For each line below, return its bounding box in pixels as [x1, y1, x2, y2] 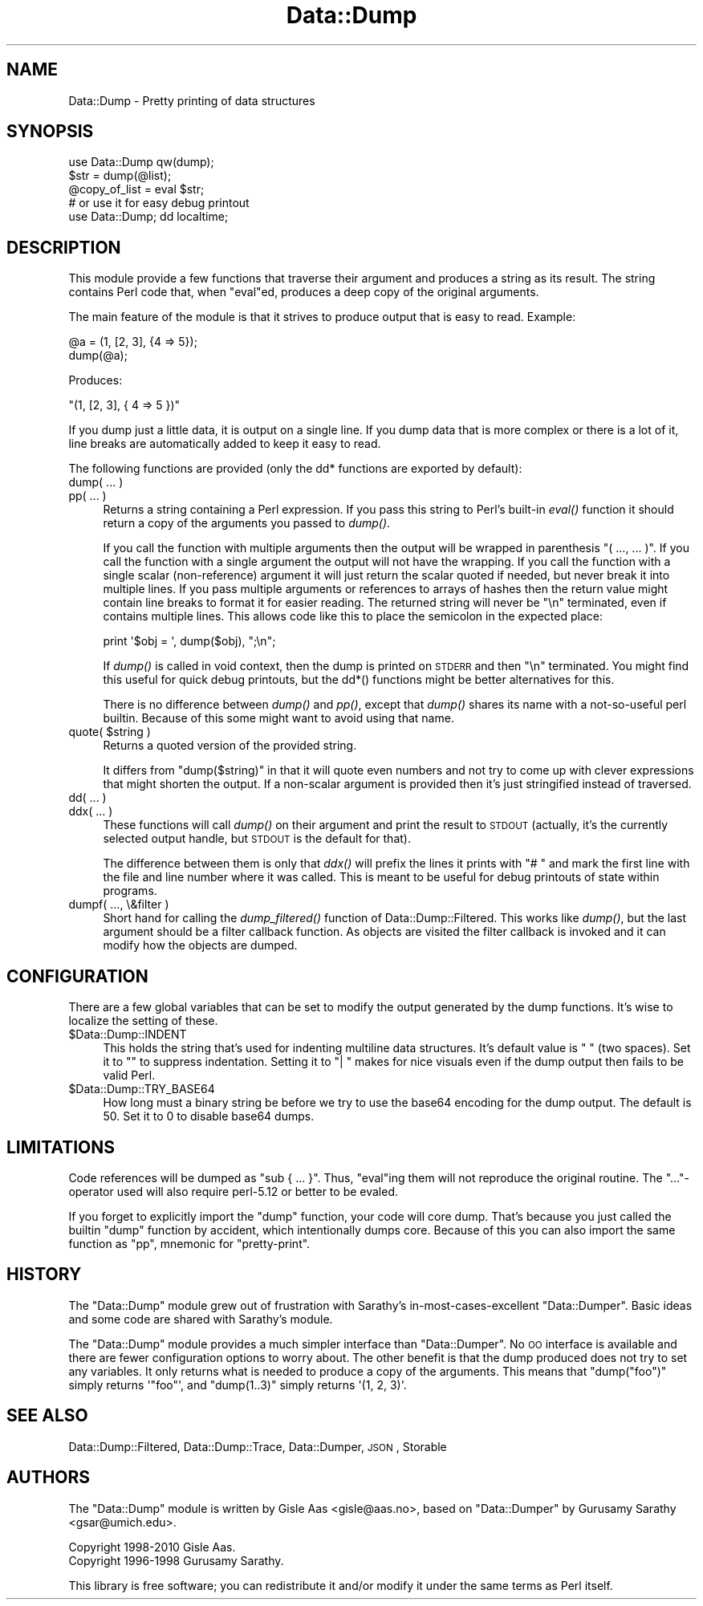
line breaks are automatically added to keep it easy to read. [68, 437, 381, 451]
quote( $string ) [68, 725, 151, 739]
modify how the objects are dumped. [103, 938, 298, 953]
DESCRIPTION [6, 237, 121, 258]
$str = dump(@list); [68, 169, 172, 183]
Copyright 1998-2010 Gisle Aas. [68, 1539, 236, 1554]
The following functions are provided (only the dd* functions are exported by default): [68, 461, 522, 476]
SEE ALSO [6, 1405, 88, 1426]
